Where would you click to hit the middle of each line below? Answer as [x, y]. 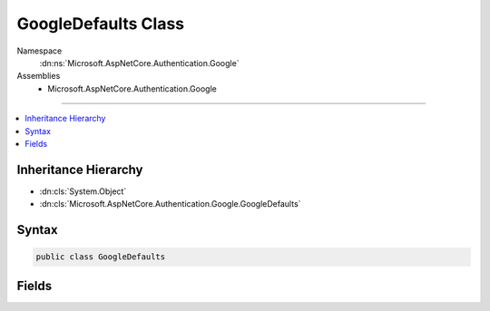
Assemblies [39, 76]
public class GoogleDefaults [101, 257]
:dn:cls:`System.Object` [83, 191]
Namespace [39, 51]
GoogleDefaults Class [101, 24]
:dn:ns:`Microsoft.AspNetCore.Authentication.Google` [139, 63]
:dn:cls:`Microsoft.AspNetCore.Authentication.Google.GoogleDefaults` [170, 204]
